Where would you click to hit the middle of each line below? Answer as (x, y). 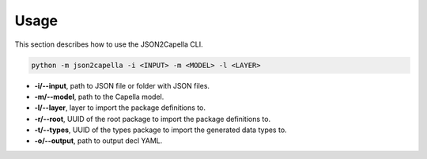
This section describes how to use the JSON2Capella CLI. (109, 44)
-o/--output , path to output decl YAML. (98, 141)
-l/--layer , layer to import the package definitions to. (120, 108)
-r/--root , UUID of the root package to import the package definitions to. (153, 119)
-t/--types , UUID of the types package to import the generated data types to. (161, 130)
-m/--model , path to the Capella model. (99, 97)
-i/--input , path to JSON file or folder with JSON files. (122, 85)
